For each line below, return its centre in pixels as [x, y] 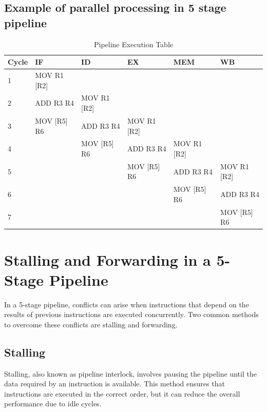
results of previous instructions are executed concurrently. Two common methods [131, 314]
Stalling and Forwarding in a [108, 259]
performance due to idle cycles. [53, 404]
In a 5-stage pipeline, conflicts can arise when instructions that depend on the [127, 304]
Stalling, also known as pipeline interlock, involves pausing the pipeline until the [130, 373]
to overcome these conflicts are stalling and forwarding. [91, 324]
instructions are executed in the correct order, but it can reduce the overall [122, 393]
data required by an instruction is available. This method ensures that [115, 384]
